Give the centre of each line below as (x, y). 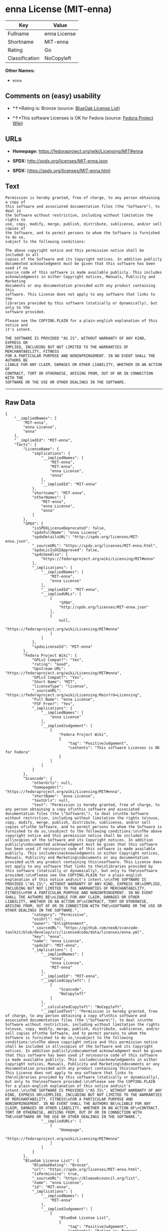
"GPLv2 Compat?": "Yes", (58, 660)
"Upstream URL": (49, 669)
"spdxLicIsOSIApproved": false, (65, 550)
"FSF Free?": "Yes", (53, 704)
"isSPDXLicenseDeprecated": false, (69, 528)
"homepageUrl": (48, 787)
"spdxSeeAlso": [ (50, 555)
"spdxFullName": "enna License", (66, 533)
